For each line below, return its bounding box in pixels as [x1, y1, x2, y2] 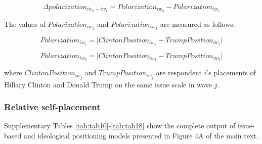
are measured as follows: [160, 18, 235, 29]
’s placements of [206, 67, 256, 78]
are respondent [156, 67, 202, 78]
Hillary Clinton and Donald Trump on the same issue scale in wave [4, 79, 212, 89]
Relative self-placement [4, 101, 101, 113]
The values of [4, 18, 46, 29]
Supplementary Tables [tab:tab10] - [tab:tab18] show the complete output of [4, 120, 236, 131]
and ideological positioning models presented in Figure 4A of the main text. [23, 130, 258, 140]
